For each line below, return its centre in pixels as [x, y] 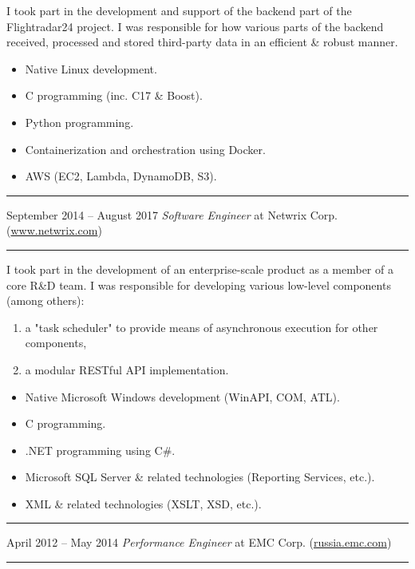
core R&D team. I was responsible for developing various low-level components [199, 284]
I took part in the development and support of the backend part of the [179, 10]
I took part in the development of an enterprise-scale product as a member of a [200, 269]
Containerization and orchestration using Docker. [145, 149]
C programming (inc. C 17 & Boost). [114, 95]
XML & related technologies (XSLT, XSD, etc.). [143, 503]
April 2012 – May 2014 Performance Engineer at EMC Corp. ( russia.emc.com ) [199, 542]
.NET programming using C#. [100, 450]
